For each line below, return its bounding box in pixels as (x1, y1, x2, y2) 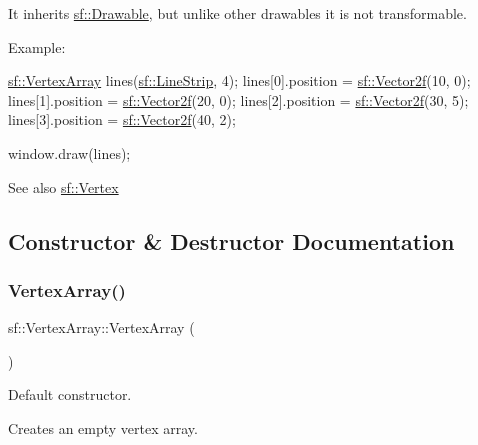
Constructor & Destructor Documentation (8, 225, 455, 256)
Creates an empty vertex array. (8, 417, 198, 438)
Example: (8, 36, 66, 57)
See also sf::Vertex (8, 176, 119, 197)
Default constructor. (8, 384, 132, 405)
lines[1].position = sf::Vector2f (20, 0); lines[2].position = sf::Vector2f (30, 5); (8, 89, 469, 110)
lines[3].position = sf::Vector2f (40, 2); (8, 109, 236, 130)
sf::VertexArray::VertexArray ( (8, 317, 195, 338)
